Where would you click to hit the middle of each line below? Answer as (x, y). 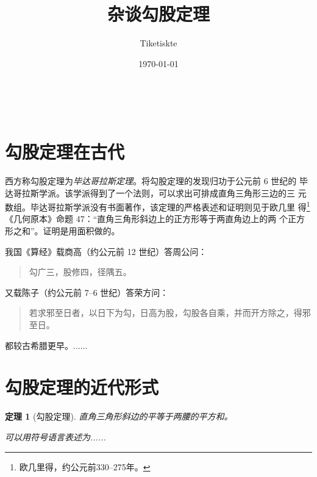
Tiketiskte (158, 43)
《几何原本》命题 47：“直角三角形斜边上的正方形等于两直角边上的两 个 (146, 219)
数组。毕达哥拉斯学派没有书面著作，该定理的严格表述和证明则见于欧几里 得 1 (158, 206)
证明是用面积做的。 (81, 231)
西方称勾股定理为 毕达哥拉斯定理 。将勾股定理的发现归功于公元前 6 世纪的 (151, 181)
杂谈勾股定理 (158, 14)
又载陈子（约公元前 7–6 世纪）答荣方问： (87, 292)
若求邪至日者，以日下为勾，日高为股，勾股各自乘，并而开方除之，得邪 (170, 313)
